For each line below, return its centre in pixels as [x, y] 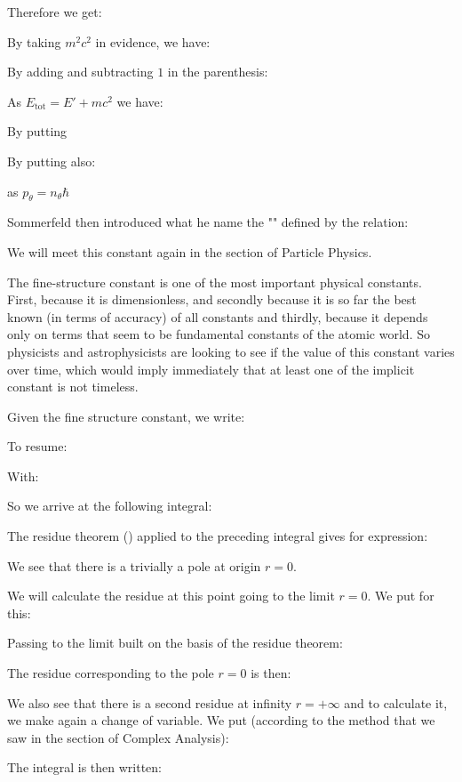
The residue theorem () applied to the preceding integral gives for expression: [218, 536]
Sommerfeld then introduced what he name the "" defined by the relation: [208, 222]
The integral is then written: [84, 767]
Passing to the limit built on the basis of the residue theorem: [175, 643]
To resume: [37, 446]
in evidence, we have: [153, 41]
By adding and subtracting [80, 72]
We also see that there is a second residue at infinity [150, 702]
